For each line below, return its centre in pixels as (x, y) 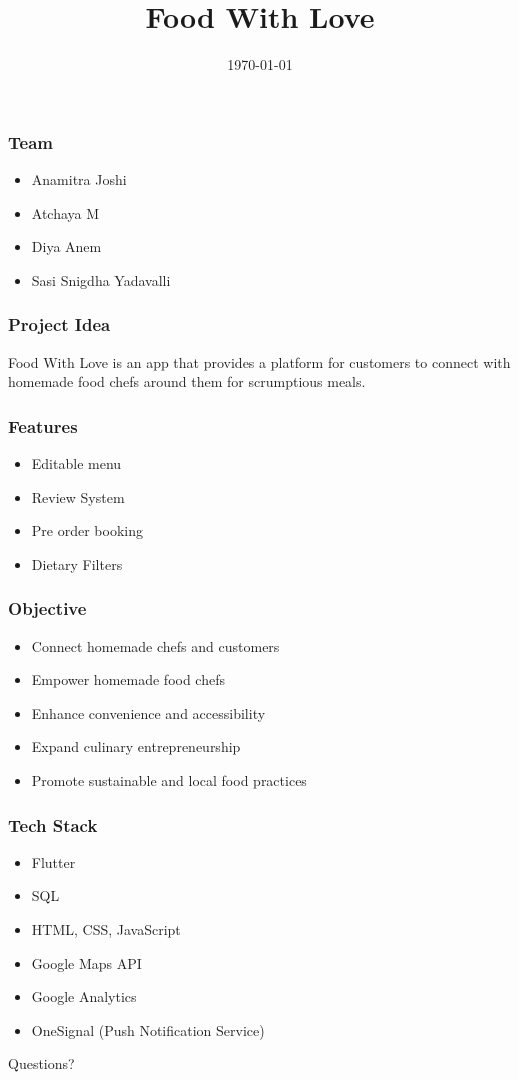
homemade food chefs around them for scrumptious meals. (187, 381)
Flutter (53, 861)
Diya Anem (66, 246)
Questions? (41, 1063)
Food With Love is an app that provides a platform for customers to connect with (259, 361)
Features (43, 425)
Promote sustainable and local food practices (169, 779)
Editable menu (76, 463)
